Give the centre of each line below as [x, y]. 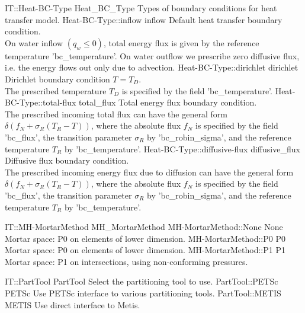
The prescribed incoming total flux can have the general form [116, 114]
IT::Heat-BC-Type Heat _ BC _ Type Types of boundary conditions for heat [141, 8]
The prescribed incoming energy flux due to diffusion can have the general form [149, 172]
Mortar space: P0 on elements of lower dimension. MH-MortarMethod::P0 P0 [145, 238]
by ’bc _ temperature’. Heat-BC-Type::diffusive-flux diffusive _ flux [182, 148]
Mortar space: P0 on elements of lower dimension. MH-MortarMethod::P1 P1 [145, 250]
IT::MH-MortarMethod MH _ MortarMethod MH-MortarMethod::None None [144, 227]
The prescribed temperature [56, 90]
